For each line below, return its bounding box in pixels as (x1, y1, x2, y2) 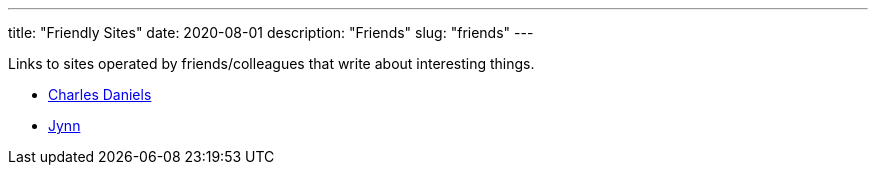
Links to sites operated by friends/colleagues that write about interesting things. (8, 55, 535, 72)
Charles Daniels (48, 86, 152, 103)
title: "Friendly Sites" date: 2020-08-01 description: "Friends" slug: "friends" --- (8, 24, 534, 41)
